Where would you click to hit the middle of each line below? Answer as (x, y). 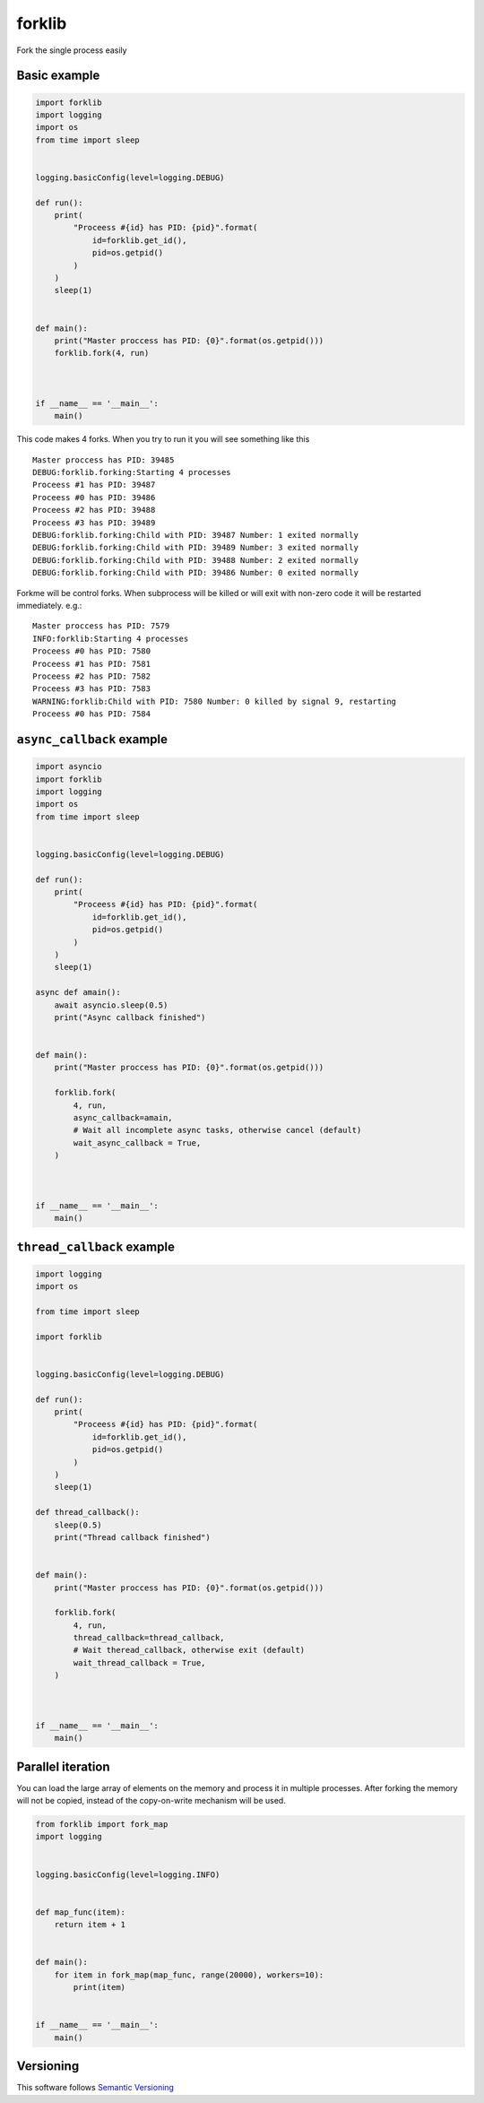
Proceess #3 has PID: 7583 (92, 689)
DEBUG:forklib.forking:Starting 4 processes (132, 472)
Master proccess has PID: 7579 (101, 626)
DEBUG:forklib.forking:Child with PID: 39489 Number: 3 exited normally (195, 548)
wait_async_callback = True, (137, 1142)
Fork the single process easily (72, 50)
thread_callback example (95, 1246)
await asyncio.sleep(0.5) (111, 1005)
